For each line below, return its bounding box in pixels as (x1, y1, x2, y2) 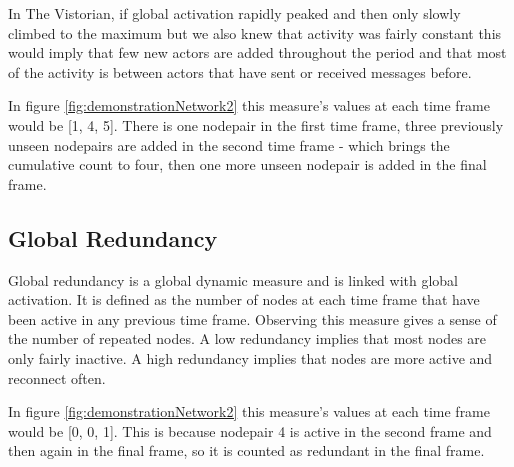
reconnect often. (8, 367, 106, 388)
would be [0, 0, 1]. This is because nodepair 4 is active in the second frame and (8, 420, 492, 441)
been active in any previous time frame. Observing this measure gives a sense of (8, 308, 497, 329)
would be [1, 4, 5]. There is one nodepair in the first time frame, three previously (8, 114, 504, 135)
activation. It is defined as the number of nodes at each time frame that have (8, 289, 480, 310)
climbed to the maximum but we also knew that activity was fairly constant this (8, 22, 502, 43)
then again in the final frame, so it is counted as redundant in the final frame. (8, 440, 485, 461)
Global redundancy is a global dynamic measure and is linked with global (8, 269, 459, 290)
